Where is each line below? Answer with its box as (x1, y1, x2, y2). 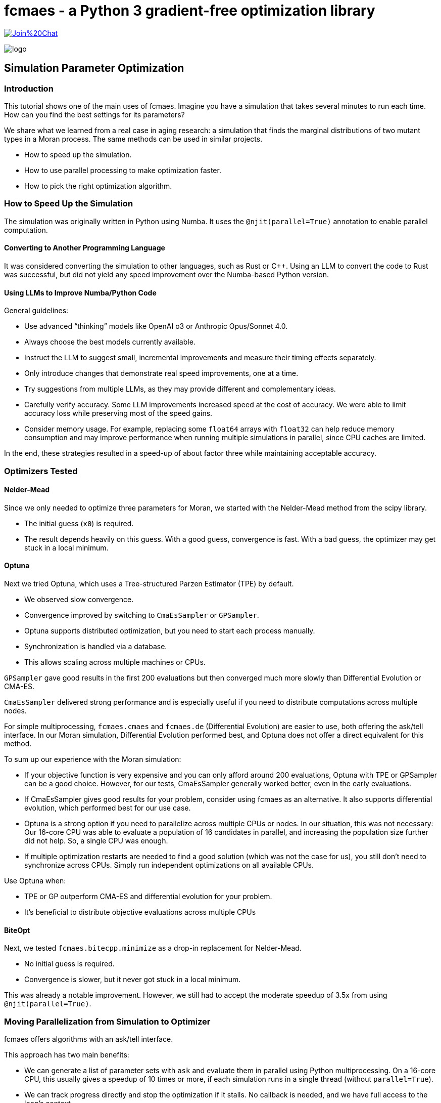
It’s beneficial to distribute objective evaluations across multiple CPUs (24, 907, 256, 916)
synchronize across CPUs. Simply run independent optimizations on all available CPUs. (24, 860, 314, 869)
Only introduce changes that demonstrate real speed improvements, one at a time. (24, 369, 299, 378)
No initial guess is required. (24, 959, 115, 968)
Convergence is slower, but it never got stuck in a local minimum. (24, 975, 241, 984)
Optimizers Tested (4, 465, 78, 476)
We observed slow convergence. (24, 595, 134, 604)
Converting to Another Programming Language (4, 243, 165, 252)
